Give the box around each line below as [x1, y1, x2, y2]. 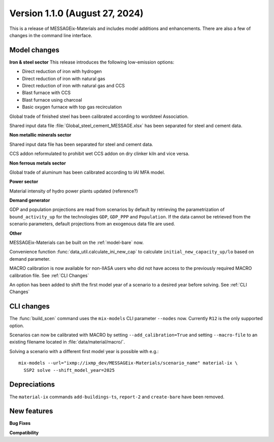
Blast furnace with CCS [22, 89, 71, 96]
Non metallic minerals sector [9, 132, 72, 138]
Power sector [9, 178, 39, 185]
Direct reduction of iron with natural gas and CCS [22, 83, 125, 89]
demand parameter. [9, 256, 51, 262]
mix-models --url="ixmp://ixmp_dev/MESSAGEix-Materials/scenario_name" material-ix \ [18, 360, 238, 366]
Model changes [9, 46, 60, 54]
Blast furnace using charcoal [22, 97, 82, 103]
